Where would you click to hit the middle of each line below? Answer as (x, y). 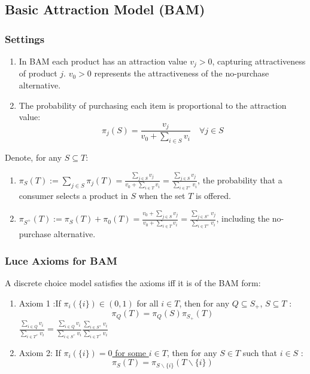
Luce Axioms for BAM (61, 260)
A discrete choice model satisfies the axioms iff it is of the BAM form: (133, 283)
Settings (25, 39)
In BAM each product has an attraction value (103, 61)
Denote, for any (34, 157)
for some (131, 352)
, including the (243, 218)
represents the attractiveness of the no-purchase (182, 73)
